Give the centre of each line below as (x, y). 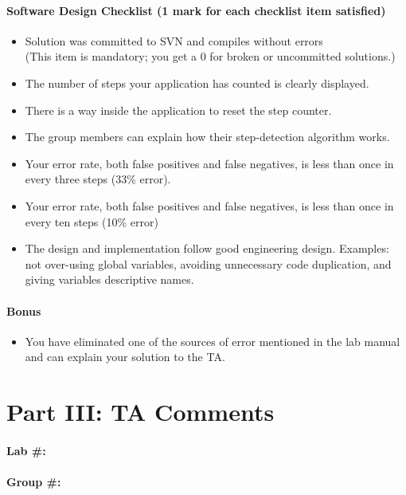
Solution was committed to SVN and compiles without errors (174, 40)
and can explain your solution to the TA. (125, 357)
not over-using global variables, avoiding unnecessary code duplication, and (208, 263)
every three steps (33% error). (98, 179)
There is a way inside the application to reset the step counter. (178, 110)
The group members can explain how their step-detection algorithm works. (207, 137)
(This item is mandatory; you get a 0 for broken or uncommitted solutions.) (210, 56)
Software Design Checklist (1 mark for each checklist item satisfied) (196, 10)
